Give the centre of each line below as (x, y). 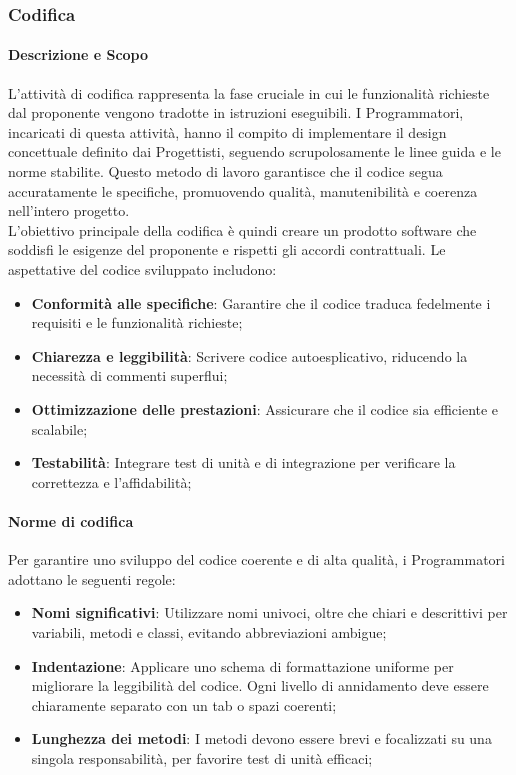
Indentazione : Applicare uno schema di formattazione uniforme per (242, 665)
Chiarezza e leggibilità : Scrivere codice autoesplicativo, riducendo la (249, 355)
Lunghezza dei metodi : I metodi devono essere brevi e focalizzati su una (261, 738)
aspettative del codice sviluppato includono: (142, 268)
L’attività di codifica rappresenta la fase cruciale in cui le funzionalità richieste (249, 92)
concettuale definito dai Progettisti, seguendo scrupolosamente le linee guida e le (254, 151)
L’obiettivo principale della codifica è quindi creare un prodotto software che (242, 229)
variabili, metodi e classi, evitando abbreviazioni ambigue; (209, 631)
